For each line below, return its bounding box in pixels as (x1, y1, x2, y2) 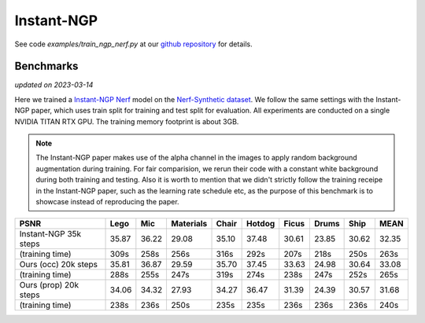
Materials (171, 218, 208, 229)
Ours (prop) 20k (19, 280, 79, 291)
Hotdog (246, 218, 275, 229)
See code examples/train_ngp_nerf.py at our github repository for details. (14, 39, 253, 49)
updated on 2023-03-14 (14, 80, 94, 90)
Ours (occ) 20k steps (19, 259, 98, 270)
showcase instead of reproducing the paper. (35, 196, 180, 206)
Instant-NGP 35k (19, 229, 82, 240)
